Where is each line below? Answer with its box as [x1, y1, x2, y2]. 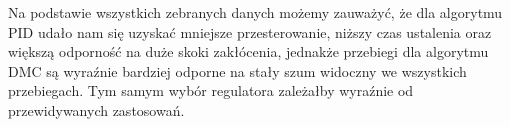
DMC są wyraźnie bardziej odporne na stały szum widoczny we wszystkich [8, 60, 467, 81]
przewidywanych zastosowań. [8, 99, 185, 120]
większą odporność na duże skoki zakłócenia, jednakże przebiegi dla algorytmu [8, 41, 489, 62]
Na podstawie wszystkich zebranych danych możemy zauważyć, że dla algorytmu [8, 2, 503, 22]
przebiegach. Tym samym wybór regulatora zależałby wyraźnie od [8, 80, 414, 101]
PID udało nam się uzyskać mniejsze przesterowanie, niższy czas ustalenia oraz [8, 21, 492, 42]
